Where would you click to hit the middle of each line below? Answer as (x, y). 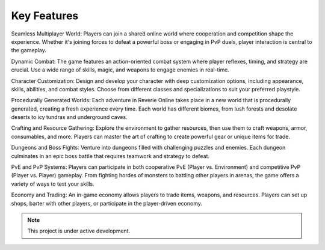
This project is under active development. (79, 231)
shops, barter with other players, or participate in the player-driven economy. (107, 203)
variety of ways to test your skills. (53, 184)
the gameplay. (29, 50)
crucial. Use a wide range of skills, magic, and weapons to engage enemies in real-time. (120, 70)
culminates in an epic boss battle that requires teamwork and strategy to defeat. (110, 156)
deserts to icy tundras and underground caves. (69, 117)
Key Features (45, 16)
